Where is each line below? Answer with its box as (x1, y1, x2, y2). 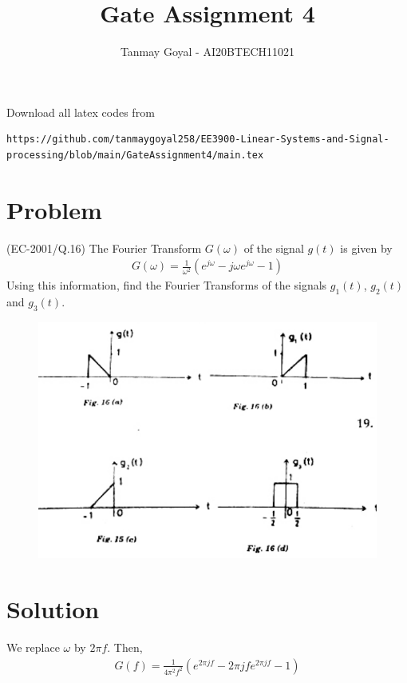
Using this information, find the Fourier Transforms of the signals (6, 277, 327, 294)
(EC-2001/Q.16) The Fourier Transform (6, 239, 202, 256)
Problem (6, 193, 102, 226)
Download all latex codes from (6, 103, 155, 120)
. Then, (107, 639, 143, 656)
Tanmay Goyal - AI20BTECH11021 (120, 43, 295, 60)
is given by (340, 239, 393, 256)
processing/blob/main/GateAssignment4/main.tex (6, 149, 264, 161)
